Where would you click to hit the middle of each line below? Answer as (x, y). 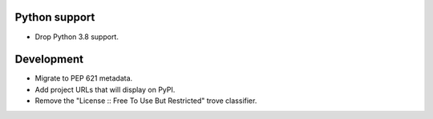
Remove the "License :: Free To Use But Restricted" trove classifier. (146, 101)
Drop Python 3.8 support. (77, 37)
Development (49, 59)
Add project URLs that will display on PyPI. (105, 89)
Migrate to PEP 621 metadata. (84, 78)
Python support (55, 17)
